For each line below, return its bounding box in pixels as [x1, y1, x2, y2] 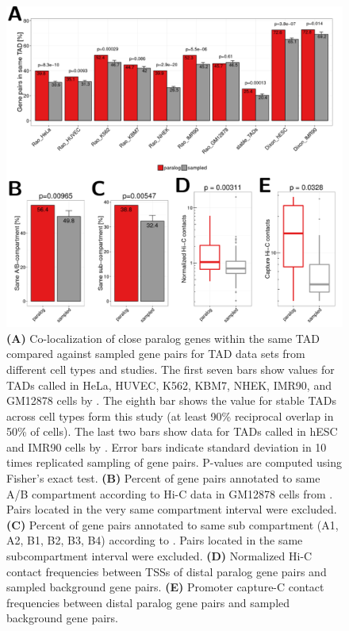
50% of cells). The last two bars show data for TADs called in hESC [6, 423, 338, 440]
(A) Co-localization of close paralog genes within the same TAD [6, 329, 320, 346]
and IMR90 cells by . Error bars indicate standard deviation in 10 [6, 438, 327, 455]
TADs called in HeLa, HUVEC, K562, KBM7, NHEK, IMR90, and [6, 376, 332, 393]
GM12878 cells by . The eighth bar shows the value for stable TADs [6, 392, 337, 409]
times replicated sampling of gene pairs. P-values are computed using [6, 454, 343, 471]
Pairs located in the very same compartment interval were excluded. [6, 501, 337, 517]
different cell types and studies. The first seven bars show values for [6, 360, 335, 377]
